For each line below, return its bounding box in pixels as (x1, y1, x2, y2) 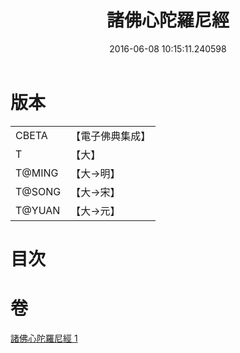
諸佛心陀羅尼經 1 (10, 332, 78, 344)
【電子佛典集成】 (70, 129, 152, 143)
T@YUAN (15, 203, 61, 217)
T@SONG (15, 184, 62, 198)
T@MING (15, 166, 59, 180)
